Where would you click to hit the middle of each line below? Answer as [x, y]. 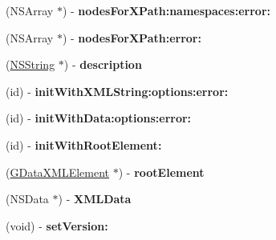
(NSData [27, 199]
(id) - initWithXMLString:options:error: [117, 91]
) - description [103, 64]
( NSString [30, 64]
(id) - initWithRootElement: [84, 144]
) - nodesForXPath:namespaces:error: [166, 10]
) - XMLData [95, 199]
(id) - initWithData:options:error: [99, 118]
